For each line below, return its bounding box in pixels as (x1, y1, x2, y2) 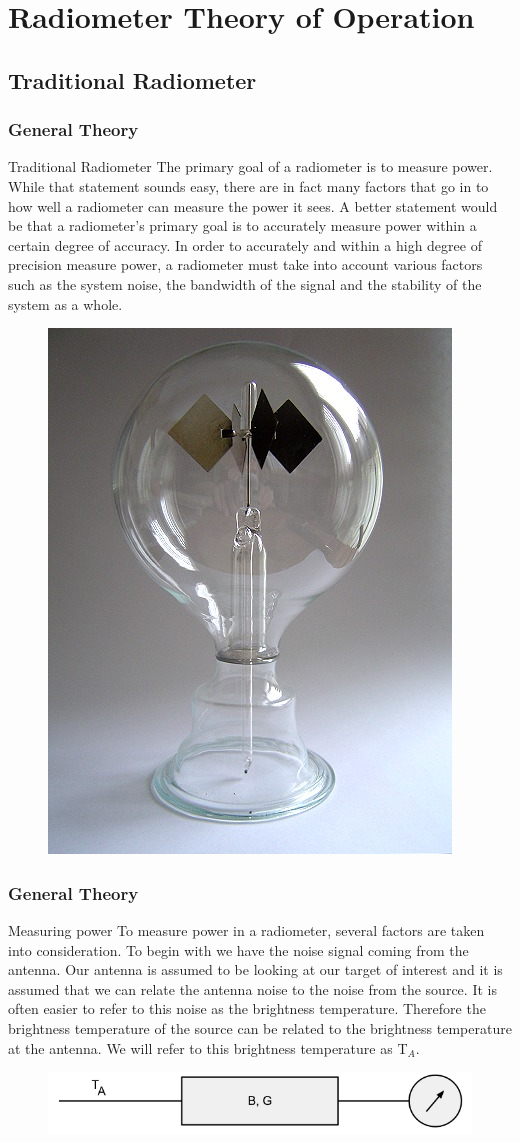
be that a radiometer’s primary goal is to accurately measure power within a (8, 215, 477, 236)
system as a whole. (8, 293, 123, 314)
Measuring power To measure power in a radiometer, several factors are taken (8, 919, 485, 940)
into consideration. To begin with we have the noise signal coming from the (8, 939, 469, 960)
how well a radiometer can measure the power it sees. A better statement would (8, 195, 498, 216)
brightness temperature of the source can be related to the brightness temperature (8, 1017, 512, 1038)
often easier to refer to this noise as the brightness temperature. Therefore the (8, 998, 486, 1019)
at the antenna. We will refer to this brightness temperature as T (8, 1037, 408, 1058)
